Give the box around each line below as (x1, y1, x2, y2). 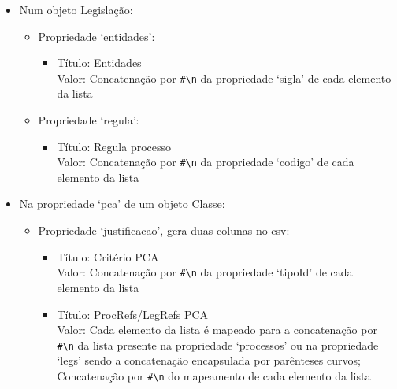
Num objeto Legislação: (19, 2, 133, 17)
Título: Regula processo (57, 138, 172, 154)
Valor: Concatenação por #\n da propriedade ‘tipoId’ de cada (57, 264, 353, 280)
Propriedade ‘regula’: (38, 112, 139, 128)
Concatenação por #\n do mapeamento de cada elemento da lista (57, 367, 371, 383)
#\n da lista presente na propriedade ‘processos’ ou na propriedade (57, 336, 379, 353)
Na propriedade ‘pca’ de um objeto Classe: (19, 195, 225, 212)
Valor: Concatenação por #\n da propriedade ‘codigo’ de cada (57, 154, 354, 170)
